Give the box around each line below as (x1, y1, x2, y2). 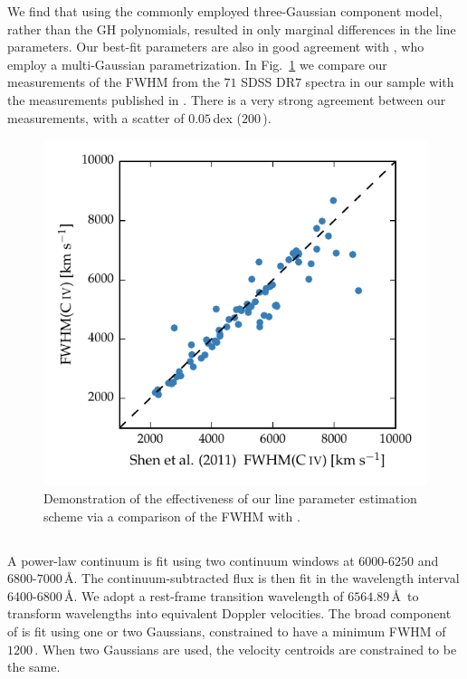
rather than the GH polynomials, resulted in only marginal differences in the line (7, 19, 456, 38)
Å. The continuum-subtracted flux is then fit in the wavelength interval (64, 569, 460, 588)
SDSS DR (241, 72, 295, 91)
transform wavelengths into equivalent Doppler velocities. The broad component (7, 604, 452, 623)
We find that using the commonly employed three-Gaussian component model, (7, 2, 443, 20)
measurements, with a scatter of (7, 108, 185, 127)
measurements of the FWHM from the (7, 72, 220, 91)
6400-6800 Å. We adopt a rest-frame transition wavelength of (7, 586, 344, 605)
